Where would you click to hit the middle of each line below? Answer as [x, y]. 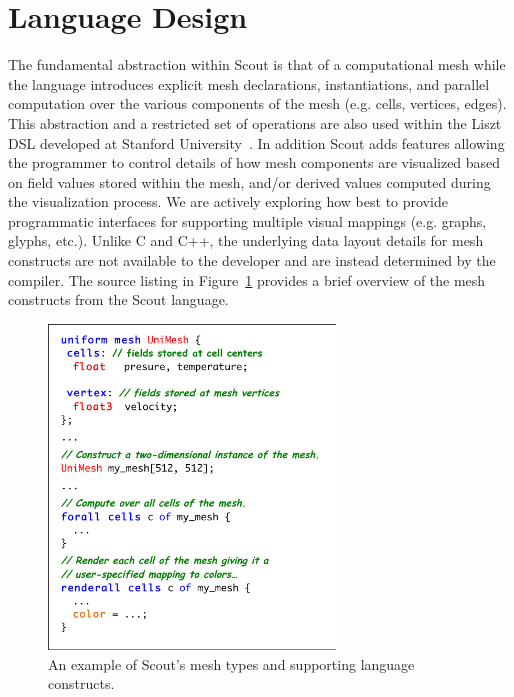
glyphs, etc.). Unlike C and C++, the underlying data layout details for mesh [246, 240]
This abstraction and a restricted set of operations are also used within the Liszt [255, 122]
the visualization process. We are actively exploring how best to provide [228, 201]
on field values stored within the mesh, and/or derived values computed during [249, 181]
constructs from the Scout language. [118, 299]
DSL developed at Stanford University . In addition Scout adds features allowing [256, 142]
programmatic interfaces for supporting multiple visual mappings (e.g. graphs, [247, 220]
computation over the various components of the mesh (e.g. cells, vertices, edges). [257, 103]
